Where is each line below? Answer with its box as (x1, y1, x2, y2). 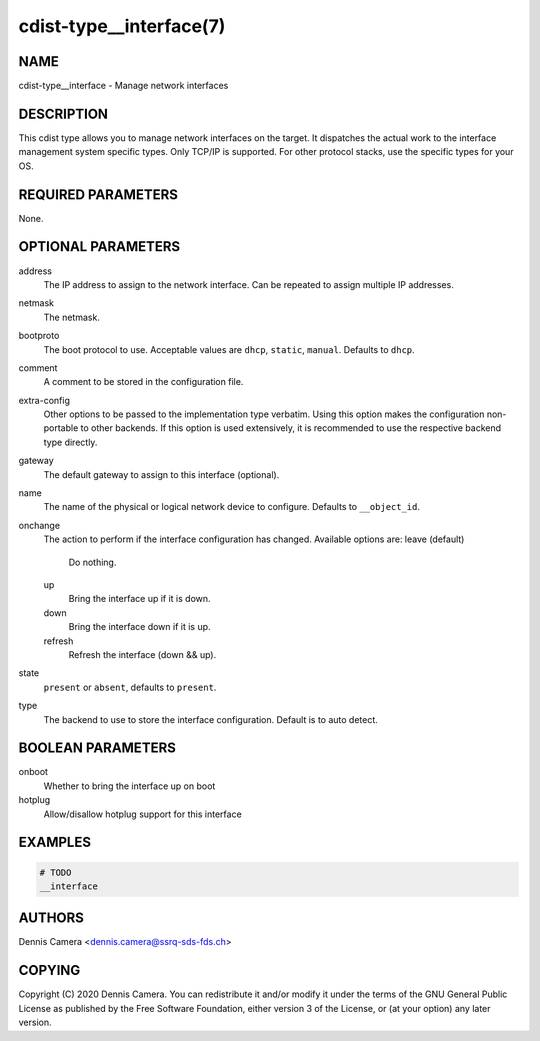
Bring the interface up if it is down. (68, 593, 211, 605)
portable (43, 422, 79, 434)
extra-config (18, 394, 70, 406)
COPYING (18, 962, 81, 979)
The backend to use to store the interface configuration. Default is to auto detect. (43, 713, 379, 725)
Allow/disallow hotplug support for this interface (43, 808, 242, 820)
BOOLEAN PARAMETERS (18, 740, 177, 757)
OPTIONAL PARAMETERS (18, 238, 181, 255)
